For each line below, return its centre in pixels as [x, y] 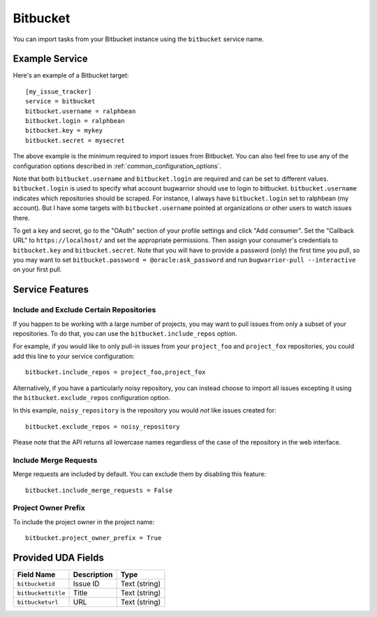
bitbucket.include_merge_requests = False [99, 490]
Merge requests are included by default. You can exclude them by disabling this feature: [140, 474]
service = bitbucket [60, 102]
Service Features [51, 290]
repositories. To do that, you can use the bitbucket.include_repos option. [125, 334]
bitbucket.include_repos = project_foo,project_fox [116, 372]
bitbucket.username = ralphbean [81, 111]
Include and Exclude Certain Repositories [84, 310]
